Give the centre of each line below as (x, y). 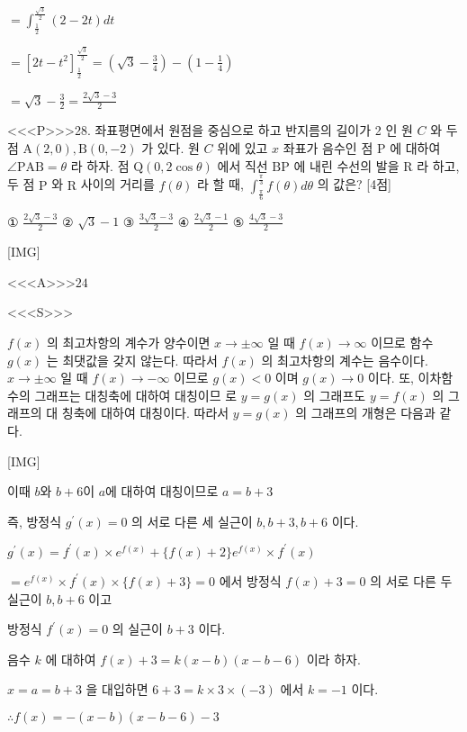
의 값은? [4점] (354, 184)
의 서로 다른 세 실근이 (192, 521)
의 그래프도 (335, 395)
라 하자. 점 (100, 165)
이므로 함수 (402, 343)
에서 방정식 (250, 580)
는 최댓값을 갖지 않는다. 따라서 (132, 360)
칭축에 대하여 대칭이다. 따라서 (145, 413)
